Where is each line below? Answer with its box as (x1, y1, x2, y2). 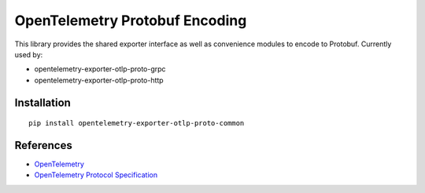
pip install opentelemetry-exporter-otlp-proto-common (28, 118, 245, 128)
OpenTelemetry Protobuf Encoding (14, 12, 247, 29)
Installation (14, 96, 71, 109)
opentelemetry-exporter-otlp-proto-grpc (34, 64, 166, 74)
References (14, 138, 72, 152)
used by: (14, 49, 43, 59)
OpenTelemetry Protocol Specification (34, 170, 157, 180)
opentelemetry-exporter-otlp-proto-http (34, 75, 164, 85)
